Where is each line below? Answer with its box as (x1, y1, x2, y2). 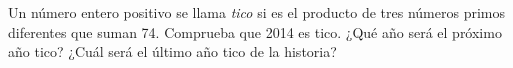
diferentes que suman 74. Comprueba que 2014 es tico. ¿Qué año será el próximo (8, 21, 502, 42)
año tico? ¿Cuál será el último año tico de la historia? (8, 41, 337, 62)
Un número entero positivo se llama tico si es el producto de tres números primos (8, 2, 505, 22)
